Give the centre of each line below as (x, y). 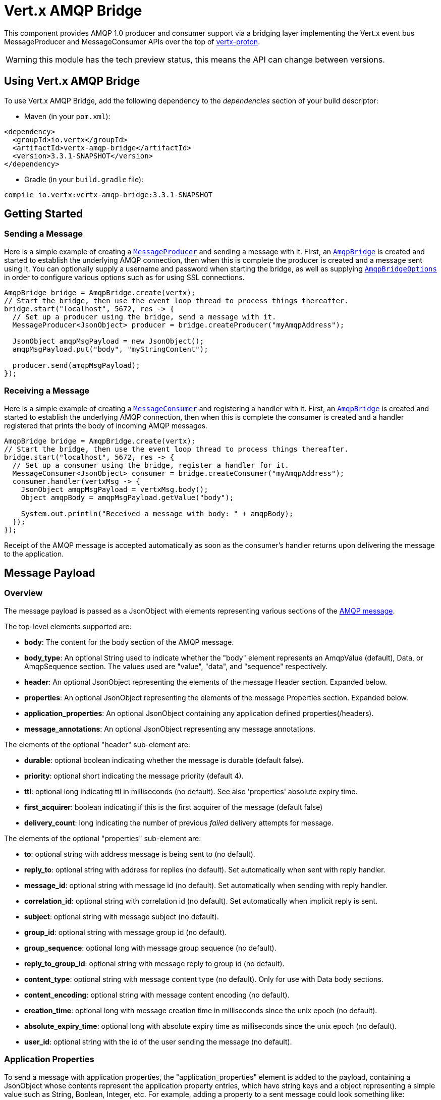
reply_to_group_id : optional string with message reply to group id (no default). (154, 963)
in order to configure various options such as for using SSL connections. (124, 277)
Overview (23, 593)
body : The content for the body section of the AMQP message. (129, 642)
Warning (21, 59)
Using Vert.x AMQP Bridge (72, 81)
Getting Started (44, 214)
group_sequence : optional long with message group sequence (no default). (150, 948)
